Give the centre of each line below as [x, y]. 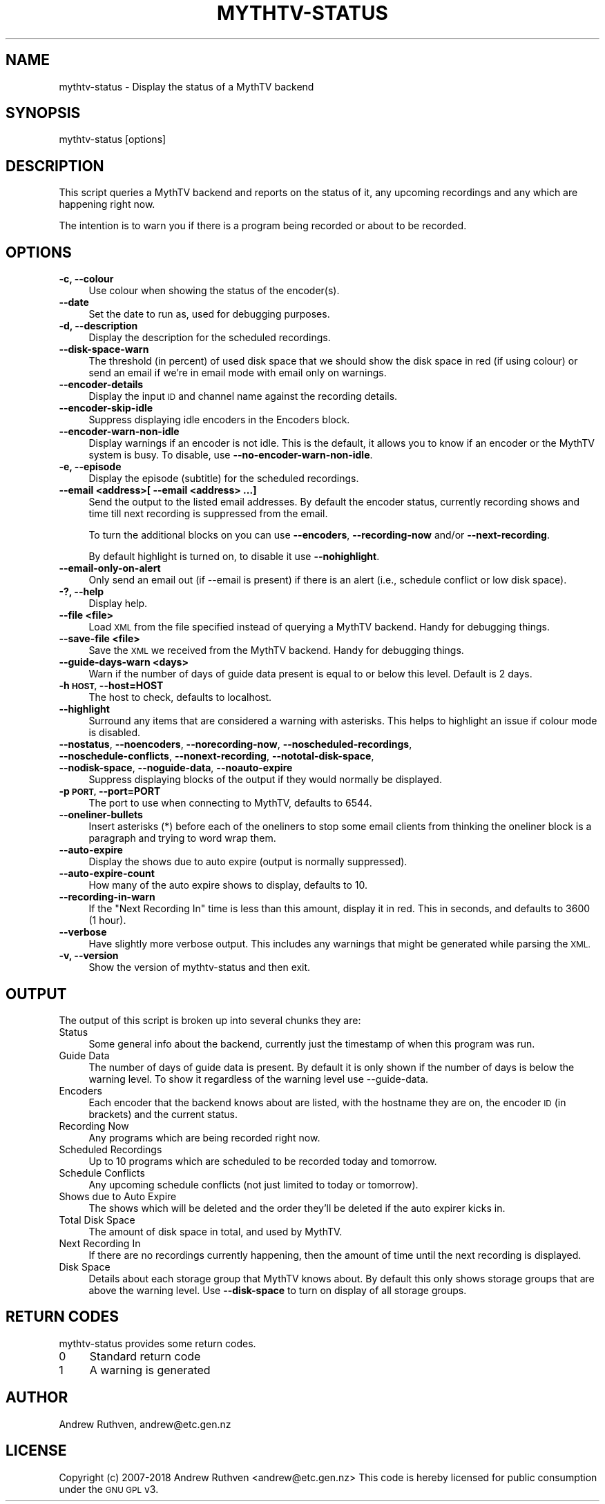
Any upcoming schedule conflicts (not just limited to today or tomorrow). [253, 1184]
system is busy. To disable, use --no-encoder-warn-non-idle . [231, 455]
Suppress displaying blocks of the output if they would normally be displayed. [265, 780]
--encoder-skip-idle [106, 408]
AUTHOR [37, 1398]
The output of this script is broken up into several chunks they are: [210, 1020]
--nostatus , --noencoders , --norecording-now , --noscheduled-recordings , [236, 744]
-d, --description [98, 326]
